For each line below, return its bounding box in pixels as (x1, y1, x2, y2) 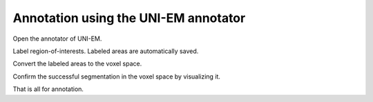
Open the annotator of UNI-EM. (12, 34, 102, 43)
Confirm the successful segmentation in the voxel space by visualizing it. (12, 72, 221, 81)
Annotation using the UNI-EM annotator (12, 10, 246, 25)
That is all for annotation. (12, 85, 84, 93)
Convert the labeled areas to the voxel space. (12, 59, 142, 68)
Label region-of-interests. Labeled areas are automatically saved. (12, 47, 199, 55)
